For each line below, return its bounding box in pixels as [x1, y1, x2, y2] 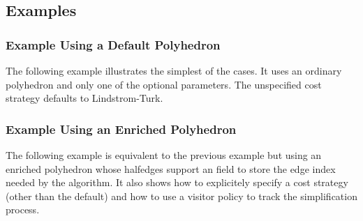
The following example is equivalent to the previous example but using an [6, 148, 322, 162]
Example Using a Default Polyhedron [6, 36, 221, 53]
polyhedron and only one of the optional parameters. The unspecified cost [6, 77, 322, 91]
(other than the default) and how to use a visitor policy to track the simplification [6, 188, 357, 203]
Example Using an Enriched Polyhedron [6, 120, 237, 137]
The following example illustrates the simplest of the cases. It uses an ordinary [6, 63, 342, 77]
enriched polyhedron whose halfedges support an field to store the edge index [6, 161, 336, 176]
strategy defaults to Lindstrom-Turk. [6, 91, 163, 105]
